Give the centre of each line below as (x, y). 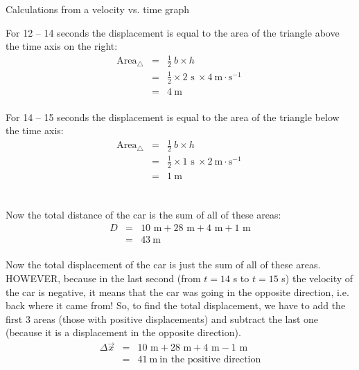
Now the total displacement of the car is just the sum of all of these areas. (163, 265)
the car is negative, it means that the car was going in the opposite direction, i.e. (177, 292)
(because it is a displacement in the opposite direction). (123, 332)
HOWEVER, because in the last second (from (103, 278)
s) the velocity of (317, 278)
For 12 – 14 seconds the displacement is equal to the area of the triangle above (173, 32)
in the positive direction (210, 360)
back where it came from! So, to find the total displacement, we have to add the (176, 305)
